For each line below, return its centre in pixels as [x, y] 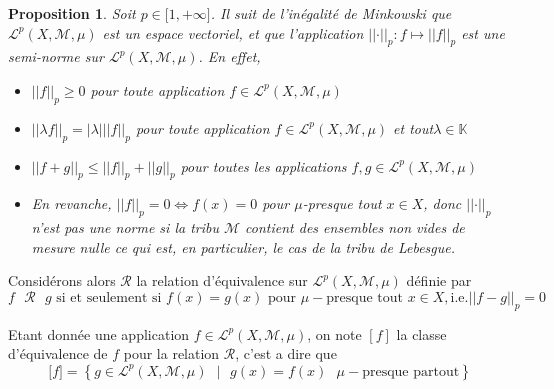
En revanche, [71, 203]
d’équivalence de [58, 353]
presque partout [411, 371]
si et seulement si [109, 297]
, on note [334, 333]
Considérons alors [62, 280]
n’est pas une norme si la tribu [125, 227]
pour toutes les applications [263, 165]
